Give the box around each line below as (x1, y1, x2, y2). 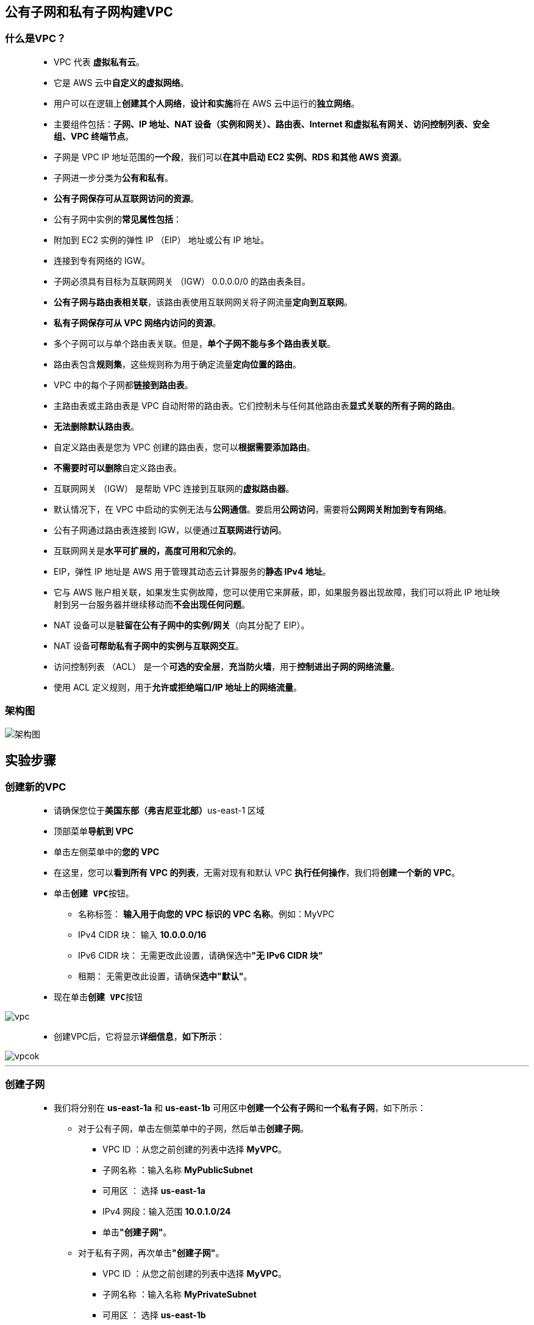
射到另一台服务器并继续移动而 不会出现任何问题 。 (54, 599, 250, 609)
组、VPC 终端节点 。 (54, 130, 134, 141)
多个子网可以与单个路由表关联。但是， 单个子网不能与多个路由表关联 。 (54, 338, 335, 349)
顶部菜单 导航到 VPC (54, 825, 134, 836)
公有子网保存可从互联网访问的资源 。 (54, 193, 199, 204)
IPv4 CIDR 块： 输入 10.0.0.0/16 (78, 929, 207, 940)
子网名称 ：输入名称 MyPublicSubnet (102, 1164, 253, 1175)
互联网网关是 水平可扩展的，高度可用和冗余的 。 (54, 545, 241, 556)
